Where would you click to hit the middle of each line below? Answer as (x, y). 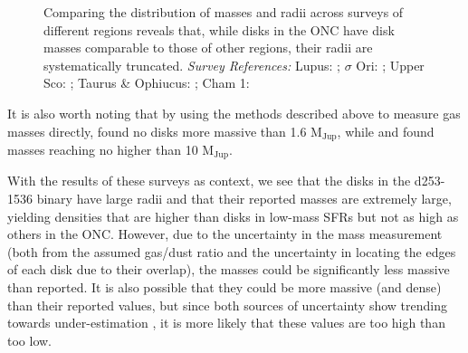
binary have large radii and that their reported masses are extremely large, (244, 199)
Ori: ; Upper (390, 65)
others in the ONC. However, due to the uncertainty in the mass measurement (225, 234)
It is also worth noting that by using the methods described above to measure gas (234, 113)
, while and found (386, 131)
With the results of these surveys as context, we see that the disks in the (209, 181)
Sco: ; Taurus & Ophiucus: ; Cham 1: (147, 83)
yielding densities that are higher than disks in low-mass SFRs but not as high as (233, 216)
